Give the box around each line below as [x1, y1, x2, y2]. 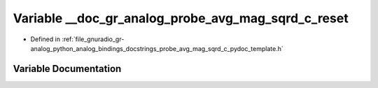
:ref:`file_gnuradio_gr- [62, 35, 125, 43]
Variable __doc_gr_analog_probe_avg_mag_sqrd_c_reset [13, 10, 349, 26]
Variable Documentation [13, 63, 122, 75]
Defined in [30, 35, 61, 43]
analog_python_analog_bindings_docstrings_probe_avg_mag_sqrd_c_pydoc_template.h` [30, 44, 283, 52]
